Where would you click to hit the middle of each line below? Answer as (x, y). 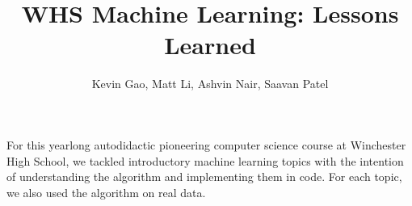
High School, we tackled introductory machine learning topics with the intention (205, 160)
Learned (210, 45)
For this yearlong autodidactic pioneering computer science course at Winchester (206, 144)
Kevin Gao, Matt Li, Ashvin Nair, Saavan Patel (210, 84)
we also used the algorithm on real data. (106, 192)
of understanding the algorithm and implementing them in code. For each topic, (204, 177)
